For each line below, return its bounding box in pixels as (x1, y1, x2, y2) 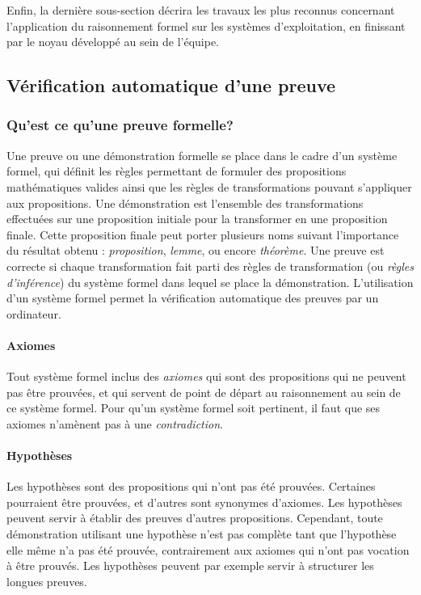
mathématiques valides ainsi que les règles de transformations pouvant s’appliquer (6, 178, 412, 195)
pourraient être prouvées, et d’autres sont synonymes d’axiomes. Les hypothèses (6, 493, 402, 510)
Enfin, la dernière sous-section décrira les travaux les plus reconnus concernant (6, 2, 395, 18)
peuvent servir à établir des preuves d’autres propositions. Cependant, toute (6, 509, 383, 526)
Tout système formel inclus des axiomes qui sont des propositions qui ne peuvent (6, 368, 406, 385)
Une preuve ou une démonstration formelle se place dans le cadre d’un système (6, 146, 398, 163)
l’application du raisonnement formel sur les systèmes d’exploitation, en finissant (6, 17, 406, 34)
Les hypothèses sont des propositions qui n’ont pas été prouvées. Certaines (6, 478, 376, 495)
